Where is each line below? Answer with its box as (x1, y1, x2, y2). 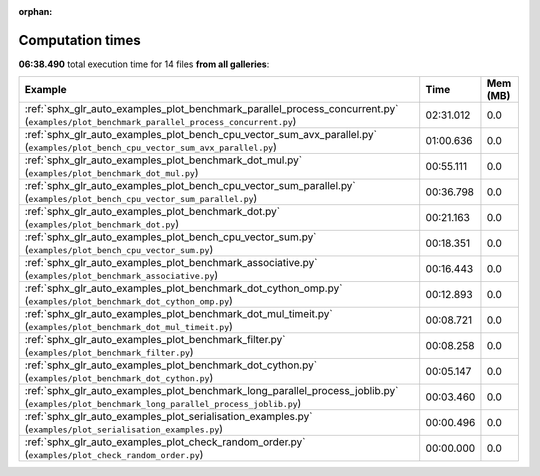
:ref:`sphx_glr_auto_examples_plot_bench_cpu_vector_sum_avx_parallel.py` (24, 128, 377, 142)
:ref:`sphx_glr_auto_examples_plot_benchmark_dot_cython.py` (24, 358, 318, 372)
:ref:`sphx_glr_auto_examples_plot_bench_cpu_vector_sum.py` (24, 230, 317, 244)
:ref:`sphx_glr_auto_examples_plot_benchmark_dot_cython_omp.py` (24, 281, 343, 295)
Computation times (18, 31, 141, 49)
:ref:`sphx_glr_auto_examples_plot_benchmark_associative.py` (24, 256, 318, 270)
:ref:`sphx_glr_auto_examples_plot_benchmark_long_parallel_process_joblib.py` (24, 384, 399, 398)
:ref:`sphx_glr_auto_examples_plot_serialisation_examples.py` (24, 410, 313, 424)
